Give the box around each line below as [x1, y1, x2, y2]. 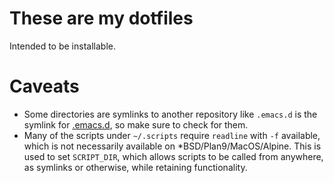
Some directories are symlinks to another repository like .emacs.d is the [23, 108, 318, 120]
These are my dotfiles [9, 7, 194, 30]
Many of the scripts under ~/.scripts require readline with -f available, [23, 129, 321, 141]
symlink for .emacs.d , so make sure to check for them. [23, 118, 249, 131]
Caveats [9, 75, 80, 98]
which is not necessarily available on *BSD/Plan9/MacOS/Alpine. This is [23, 140, 322, 152]
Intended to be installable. [9, 40, 116, 52]
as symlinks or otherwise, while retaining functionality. [23, 161, 248, 173]
